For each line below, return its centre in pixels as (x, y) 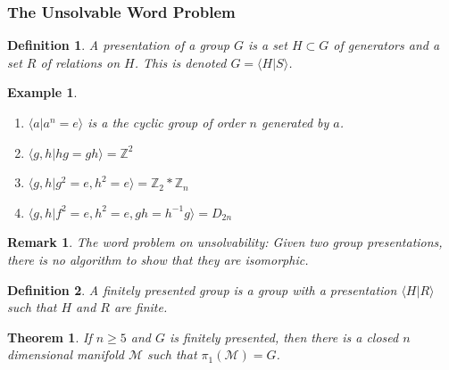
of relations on (80, 62)
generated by (295, 122)
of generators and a (387, 45)
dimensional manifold (66, 354)
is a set (267, 45)
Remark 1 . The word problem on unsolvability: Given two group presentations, (225, 242)
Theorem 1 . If (50, 337)
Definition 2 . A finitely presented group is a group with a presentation (202, 289)
